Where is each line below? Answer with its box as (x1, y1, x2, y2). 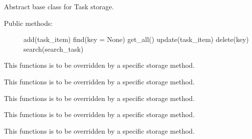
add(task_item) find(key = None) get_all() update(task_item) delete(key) (23, 34, 249, 44)
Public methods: (4, 18, 53, 28)
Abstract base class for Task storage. (4, 1, 114, 11)
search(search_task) (23, 43, 84, 54)
